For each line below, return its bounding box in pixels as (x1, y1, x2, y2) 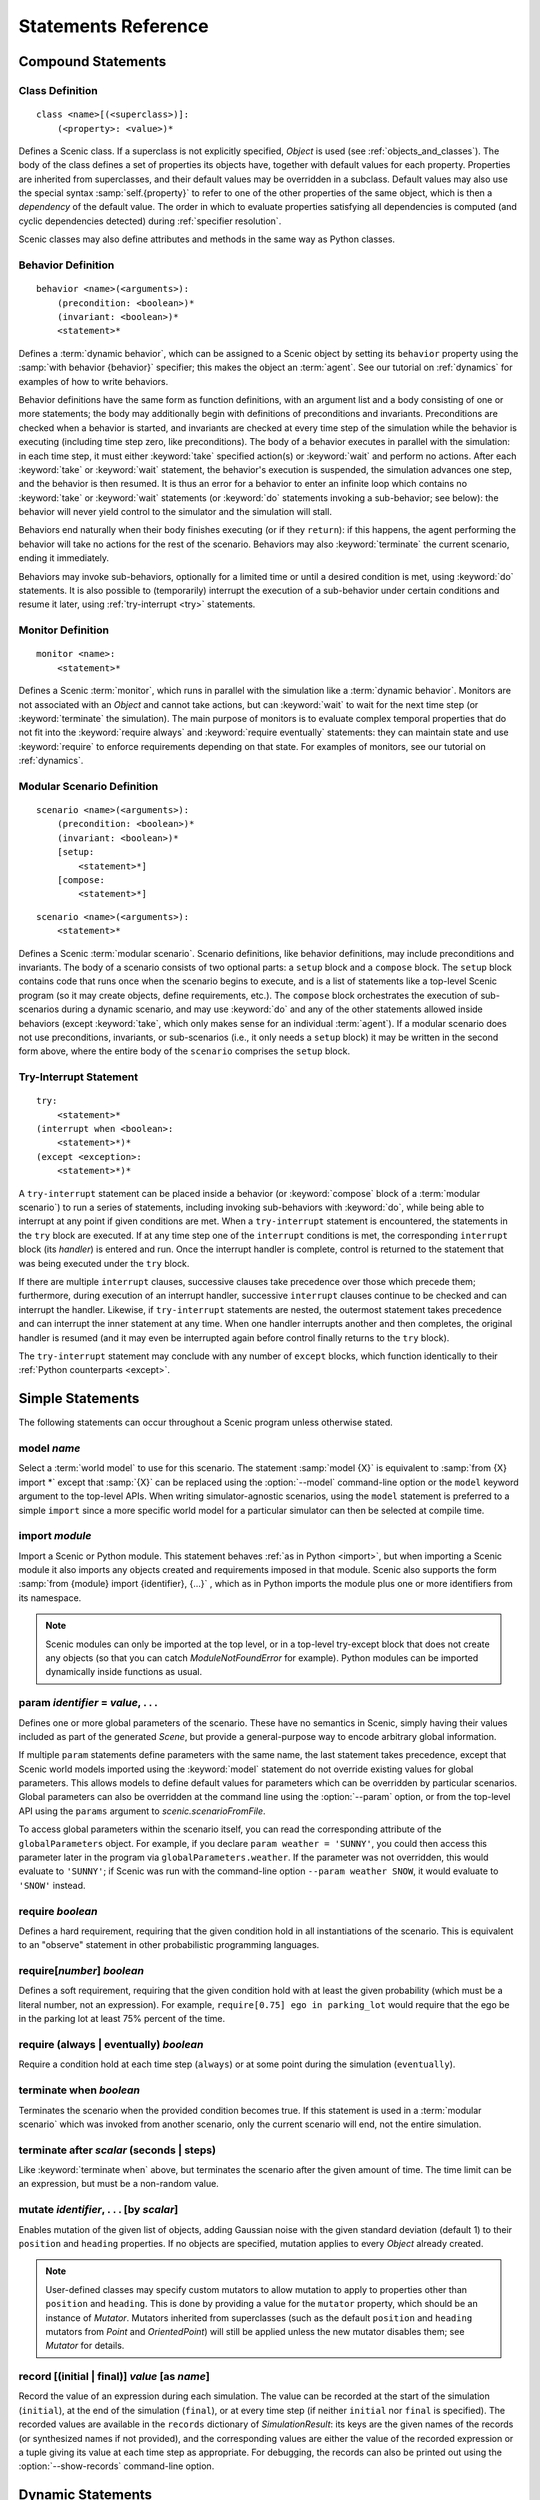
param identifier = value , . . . (18, 1696, 159, 1710)
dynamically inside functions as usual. (45, 1666, 203, 1678)
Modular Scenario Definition (18, 779, 159, 793)
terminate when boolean (18, 2083, 140, 2097)
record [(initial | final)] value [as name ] (18, 2370, 210, 2384)
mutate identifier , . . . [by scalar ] (18, 2203, 179, 2217)
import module (18, 1529, 92, 1543)
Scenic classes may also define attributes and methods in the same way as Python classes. (18, 233, 395, 245)
